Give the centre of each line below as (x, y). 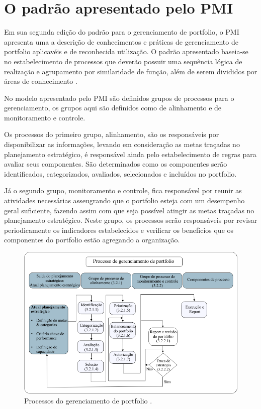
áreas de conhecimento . (41, 81)
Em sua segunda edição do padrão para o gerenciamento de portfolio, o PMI (122, 32)
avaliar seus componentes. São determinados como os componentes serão (116, 164)
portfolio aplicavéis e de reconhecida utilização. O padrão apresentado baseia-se (126, 51)
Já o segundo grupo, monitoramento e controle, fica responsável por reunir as (123, 190)
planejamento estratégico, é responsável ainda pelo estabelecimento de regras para (130, 154)
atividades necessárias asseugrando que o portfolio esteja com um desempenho (124, 200)
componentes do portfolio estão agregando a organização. (92, 240)
